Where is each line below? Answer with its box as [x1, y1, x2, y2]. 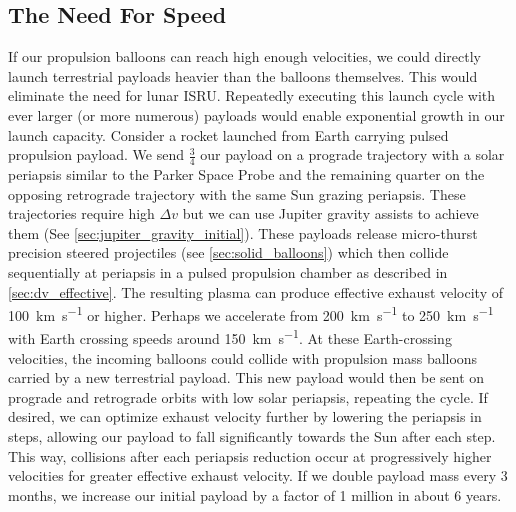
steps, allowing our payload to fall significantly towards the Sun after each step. [8, 426, 496, 447]
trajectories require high [8, 203, 155, 224]
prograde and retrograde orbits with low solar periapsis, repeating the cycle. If [8, 386, 488, 407]
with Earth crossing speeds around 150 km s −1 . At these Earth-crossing [8, 325, 452, 349]
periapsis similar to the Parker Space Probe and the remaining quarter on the [8, 164, 485, 184]
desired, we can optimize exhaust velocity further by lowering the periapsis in [8, 406, 482, 427]
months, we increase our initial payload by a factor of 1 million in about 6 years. [8, 484, 502, 505]
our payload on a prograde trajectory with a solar [200, 144, 505, 165]
